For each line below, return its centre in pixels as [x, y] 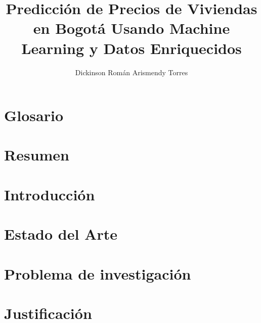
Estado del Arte [61, 234]
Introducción [50, 194]
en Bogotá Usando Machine [132, 28]
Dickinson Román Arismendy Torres [132, 72]
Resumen [37, 155]
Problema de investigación [98, 273]
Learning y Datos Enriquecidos [132, 48]
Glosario [34, 115]
